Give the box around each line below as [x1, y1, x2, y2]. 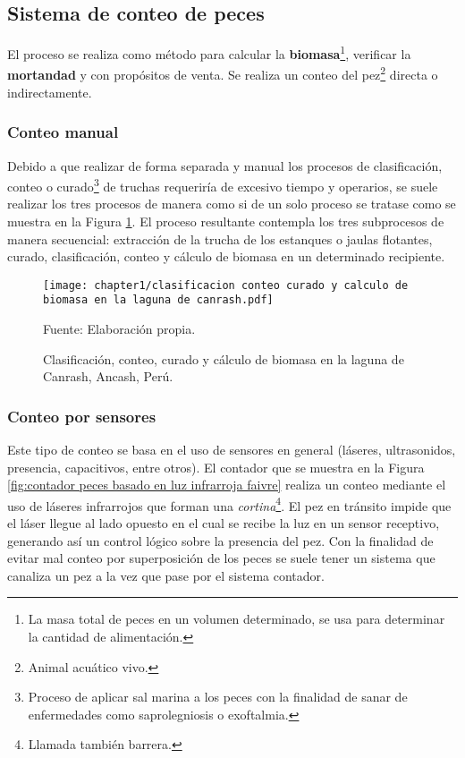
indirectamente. [7, 82, 92, 101]
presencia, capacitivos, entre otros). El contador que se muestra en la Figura [7, 457, 425, 476]
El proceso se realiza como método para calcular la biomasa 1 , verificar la [7, 42, 411, 63]
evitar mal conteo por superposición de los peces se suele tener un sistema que [7, 549, 435, 567]
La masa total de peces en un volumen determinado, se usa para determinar [28, 609, 445, 628]
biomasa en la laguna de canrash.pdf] [43, 294, 274, 307]
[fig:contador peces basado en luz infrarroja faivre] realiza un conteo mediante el [7, 475, 446, 494]
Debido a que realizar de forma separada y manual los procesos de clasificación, [7, 156, 443, 175]
